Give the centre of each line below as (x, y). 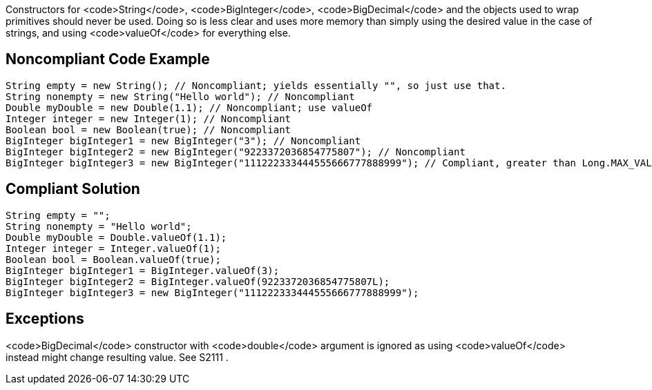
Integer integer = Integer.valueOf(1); (113, 248)
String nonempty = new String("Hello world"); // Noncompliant (180, 96)
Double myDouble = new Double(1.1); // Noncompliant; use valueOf (189, 107)
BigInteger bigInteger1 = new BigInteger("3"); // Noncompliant (183, 140)
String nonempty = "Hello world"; (99, 226)
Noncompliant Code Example (108, 59)
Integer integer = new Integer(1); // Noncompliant (148, 118)
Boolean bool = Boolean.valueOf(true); (113, 259)
